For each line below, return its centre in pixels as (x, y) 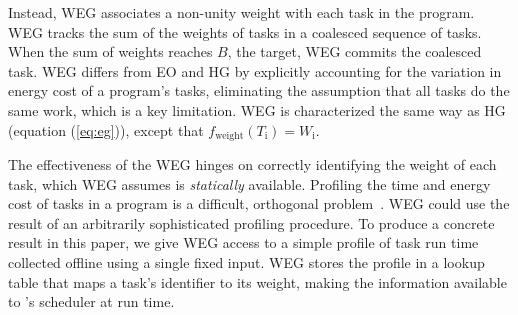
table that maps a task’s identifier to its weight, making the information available (257, 281)
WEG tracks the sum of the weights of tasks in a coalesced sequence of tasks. (245, 31)
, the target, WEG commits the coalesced (354, 51)
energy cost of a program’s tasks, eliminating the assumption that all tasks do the (259, 90)
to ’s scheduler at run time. (91, 301)
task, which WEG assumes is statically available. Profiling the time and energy (249, 183)
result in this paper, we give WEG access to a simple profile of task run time (243, 242)
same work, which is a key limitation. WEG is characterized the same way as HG (257, 109)
